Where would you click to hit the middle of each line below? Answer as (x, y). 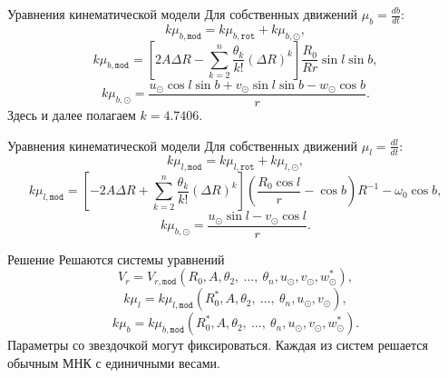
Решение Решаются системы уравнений (116, 259)
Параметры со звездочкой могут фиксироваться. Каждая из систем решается (218, 345)
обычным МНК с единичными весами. (114, 362)
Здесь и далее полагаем (72, 115)
